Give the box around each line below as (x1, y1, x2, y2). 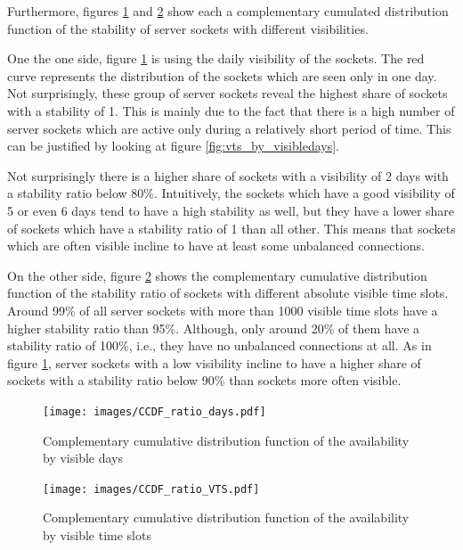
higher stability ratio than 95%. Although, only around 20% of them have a (7, 318, 420, 337)
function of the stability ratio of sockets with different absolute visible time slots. (7, 283, 449, 302)
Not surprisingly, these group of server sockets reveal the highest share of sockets (7, 84, 448, 103)
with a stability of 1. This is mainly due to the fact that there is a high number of (7, 101, 455, 119)
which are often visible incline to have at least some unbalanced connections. (7, 236, 425, 255)
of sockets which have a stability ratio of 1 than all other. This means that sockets (7, 218, 456, 237)
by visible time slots (43, 525, 151, 544)
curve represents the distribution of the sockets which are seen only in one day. (7, 66, 437, 85)
